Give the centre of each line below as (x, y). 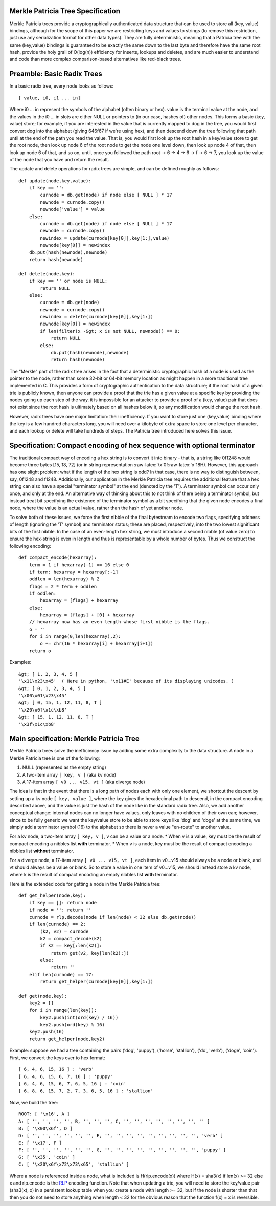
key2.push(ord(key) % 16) (72, 1025)
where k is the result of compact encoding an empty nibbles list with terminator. (94, 874)
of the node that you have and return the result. (59, 159)
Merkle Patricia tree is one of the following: (55, 758)
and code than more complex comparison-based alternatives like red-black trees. (95, 59)
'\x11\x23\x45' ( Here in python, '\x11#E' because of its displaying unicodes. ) (126, 681)
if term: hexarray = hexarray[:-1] (74, 572)
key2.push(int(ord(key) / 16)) (79, 1018)
